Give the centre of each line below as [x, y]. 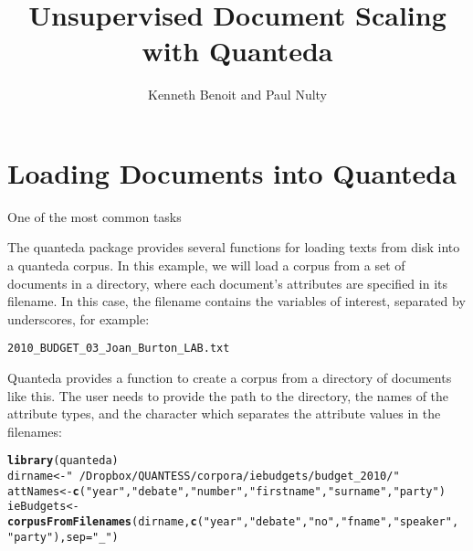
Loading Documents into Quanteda [232, 172]
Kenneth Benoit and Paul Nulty [237, 95]
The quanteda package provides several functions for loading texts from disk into [234, 247]
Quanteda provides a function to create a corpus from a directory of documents [230, 378]
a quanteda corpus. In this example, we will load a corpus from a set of [206, 265]
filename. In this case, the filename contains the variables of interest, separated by [236, 301]
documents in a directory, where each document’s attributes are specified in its [228, 283]
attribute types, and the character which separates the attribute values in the [224, 413]
